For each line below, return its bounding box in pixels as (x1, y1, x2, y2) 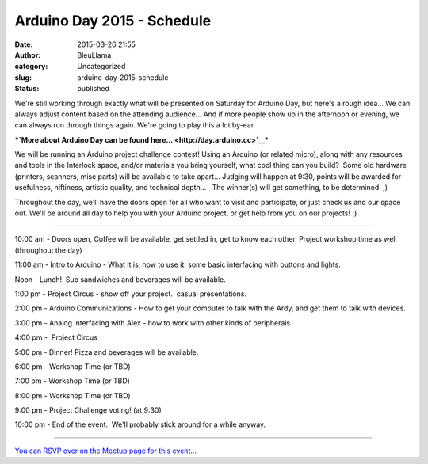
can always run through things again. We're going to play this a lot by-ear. (14, 120, 256, 130)
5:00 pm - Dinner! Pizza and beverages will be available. (14, 347, 199, 356)
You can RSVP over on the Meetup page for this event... (14, 446, 197, 455)
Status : (14, 84, 40, 93)
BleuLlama (77, 50, 112, 59)
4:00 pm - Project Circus (14, 333, 98, 342)
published (77, 84, 110, 93)
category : (14, 62, 48, 71)
